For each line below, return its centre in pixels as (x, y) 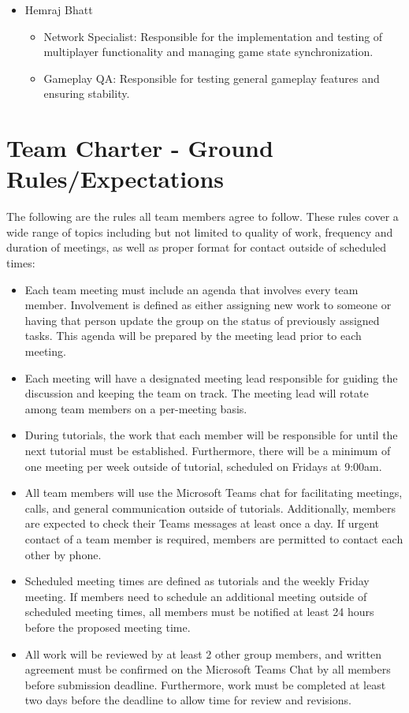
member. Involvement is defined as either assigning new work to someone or (208, 305)
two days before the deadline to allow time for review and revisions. (188, 700)
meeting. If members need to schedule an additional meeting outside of (196, 596)
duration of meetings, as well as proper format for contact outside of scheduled (197, 247)
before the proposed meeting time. (108, 627)
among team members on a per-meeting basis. (136, 408)
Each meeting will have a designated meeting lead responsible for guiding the (211, 377)
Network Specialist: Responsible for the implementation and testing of (213, 36)
